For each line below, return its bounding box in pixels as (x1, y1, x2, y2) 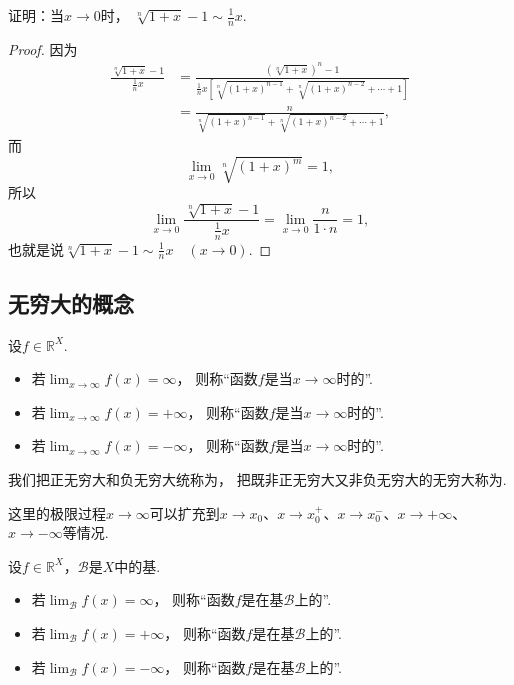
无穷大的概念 (8, 287, 134, 318)
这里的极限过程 (8, 502, 106, 523)
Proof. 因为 (8, 38, 78, 59)
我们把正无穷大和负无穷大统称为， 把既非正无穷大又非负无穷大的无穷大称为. (8, 469, 507, 490)
